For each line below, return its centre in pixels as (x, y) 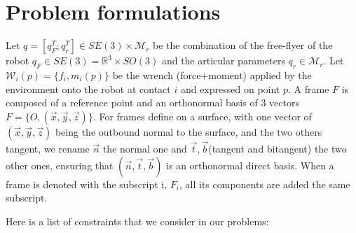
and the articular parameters (223, 61)
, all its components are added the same (265, 184)
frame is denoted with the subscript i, (87, 184)
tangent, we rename (48, 148)
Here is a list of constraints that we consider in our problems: (137, 221)
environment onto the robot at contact (88, 89)
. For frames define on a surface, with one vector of (202, 116)
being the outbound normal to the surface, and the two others (189, 131)
